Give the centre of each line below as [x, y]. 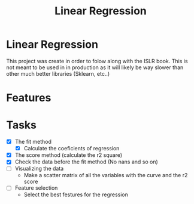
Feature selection [36, 188]
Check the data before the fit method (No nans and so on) [87, 162]
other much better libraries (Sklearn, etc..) [58, 73]
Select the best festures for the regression [76, 194]
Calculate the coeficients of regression [72, 149]
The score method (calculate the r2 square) [69, 155]
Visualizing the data [39, 169]
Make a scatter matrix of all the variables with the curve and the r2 [106, 175]
